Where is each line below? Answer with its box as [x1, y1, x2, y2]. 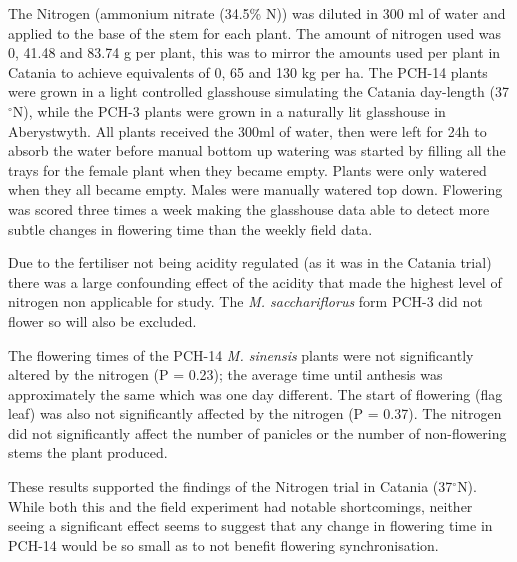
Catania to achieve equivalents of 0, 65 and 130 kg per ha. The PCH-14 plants [8, 61, 488, 82]
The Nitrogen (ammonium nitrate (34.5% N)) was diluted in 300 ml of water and [8, 3, 506, 23]
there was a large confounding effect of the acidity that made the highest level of [8, 271, 502, 292]
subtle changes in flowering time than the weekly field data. [8, 218, 373, 239]
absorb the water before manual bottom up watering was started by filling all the [8, 140, 506, 161]
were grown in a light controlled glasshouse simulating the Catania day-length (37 [8, 81, 509, 102]
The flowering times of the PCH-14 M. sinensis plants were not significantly [8, 344, 474, 365]
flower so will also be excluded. [8, 310, 197, 331]
